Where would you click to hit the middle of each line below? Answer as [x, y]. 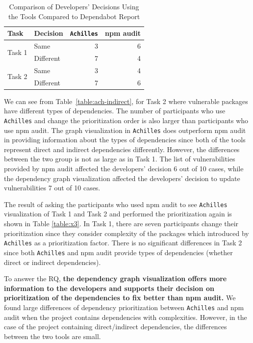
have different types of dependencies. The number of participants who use [115, 111]
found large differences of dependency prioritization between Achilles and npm [124, 307]
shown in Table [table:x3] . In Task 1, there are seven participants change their [121, 224]
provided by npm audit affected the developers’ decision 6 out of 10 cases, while [124, 168]
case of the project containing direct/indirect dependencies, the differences [115, 327]
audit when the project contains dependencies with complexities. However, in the [126, 317]
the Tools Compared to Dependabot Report [74, 16]
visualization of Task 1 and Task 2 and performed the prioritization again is [118, 214]
